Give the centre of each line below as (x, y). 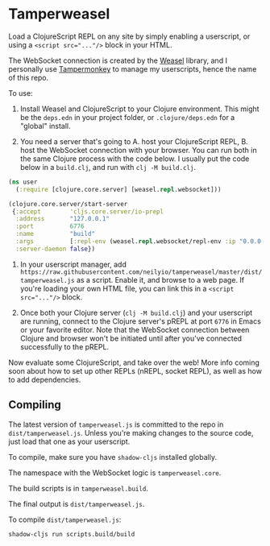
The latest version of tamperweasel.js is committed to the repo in (116, 424)
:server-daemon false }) (55, 249)
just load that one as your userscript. (69, 441)
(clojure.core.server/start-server (68, 204)
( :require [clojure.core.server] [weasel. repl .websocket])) (118, 189)
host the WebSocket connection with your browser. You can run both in (138, 150)
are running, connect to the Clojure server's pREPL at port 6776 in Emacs (141, 321)
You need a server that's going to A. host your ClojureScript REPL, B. (134, 141)
